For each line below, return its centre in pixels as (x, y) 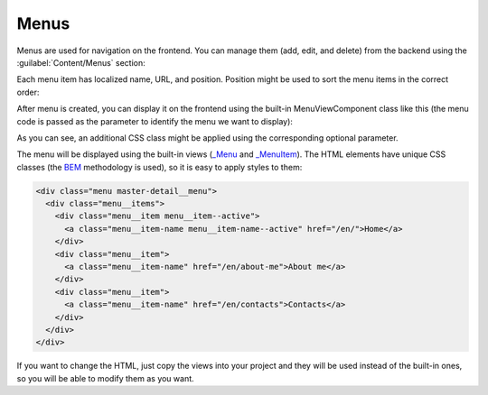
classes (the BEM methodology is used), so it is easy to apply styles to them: (160, 167)
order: (28, 92)
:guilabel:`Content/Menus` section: (81, 62)
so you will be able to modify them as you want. (105, 378)
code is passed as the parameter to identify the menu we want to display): (155, 121)
